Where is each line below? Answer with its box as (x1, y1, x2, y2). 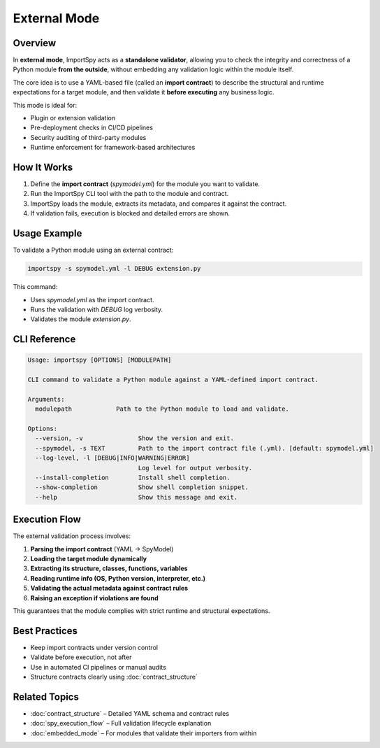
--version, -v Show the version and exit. (35, 435, 234, 442)
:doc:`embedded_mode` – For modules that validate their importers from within (30, 728, 257, 738)
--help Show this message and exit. (35, 493, 238, 501)
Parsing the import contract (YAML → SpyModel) (30, 544, 174, 553)
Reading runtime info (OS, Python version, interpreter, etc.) (30, 574, 206, 582)
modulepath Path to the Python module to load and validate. (35, 405, 290, 413)
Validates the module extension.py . (30, 315, 132, 323)
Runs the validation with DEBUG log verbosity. (30, 305, 163, 313)
